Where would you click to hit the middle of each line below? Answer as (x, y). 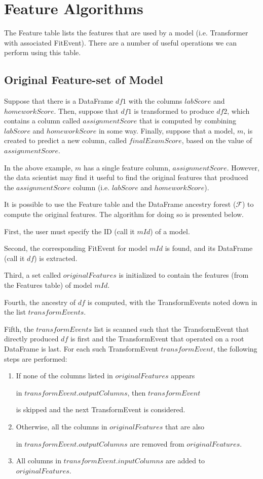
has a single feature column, (127, 167)
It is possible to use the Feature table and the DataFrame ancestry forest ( (120, 204)
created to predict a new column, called (65, 140)
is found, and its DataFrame (209, 248)
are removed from (157, 443)
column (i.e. (91, 187)
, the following (235, 348)
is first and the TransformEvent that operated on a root (157, 339)
